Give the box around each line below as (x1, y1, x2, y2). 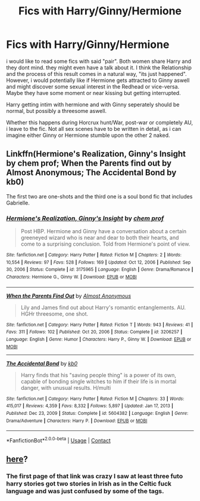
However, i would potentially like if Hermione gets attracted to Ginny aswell (6, 77, 190, 84)
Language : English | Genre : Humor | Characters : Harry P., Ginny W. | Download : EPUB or (6, 336, 192, 342)
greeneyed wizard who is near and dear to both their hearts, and (20, 234, 179, 242)
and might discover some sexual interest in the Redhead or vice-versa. (6, 83, 180, 90)
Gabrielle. (6, 199, 30, 206)
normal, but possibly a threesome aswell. (6, 107, 107, 114)
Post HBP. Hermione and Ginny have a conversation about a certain (20, 228, 187, 235)
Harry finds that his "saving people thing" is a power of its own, (20, 371, 177, 378)
